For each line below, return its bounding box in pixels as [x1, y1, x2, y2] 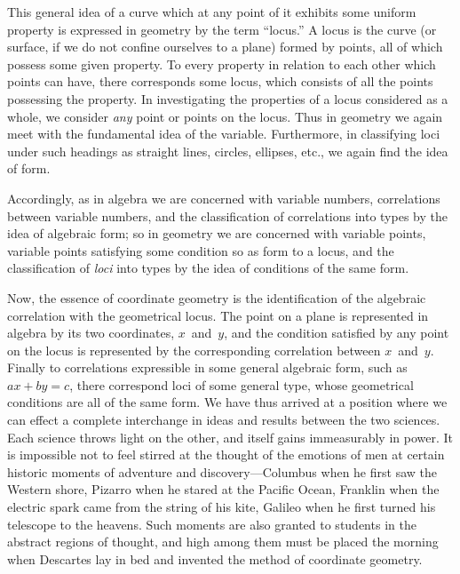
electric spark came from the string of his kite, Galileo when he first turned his [7, 498, 436, 516]
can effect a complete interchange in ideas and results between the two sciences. [7, 411, 440, 429]
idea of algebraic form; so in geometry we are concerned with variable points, [7, 224, 426, 243]
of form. [7, 159, 51, 178]
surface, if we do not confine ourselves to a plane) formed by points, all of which [7, 37, 443, 56]
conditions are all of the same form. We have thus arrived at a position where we [7, 393, 448, 411]
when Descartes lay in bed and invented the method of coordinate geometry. [7, 549, 423, 568]
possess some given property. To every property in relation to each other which [7, 54, 436, 73]
